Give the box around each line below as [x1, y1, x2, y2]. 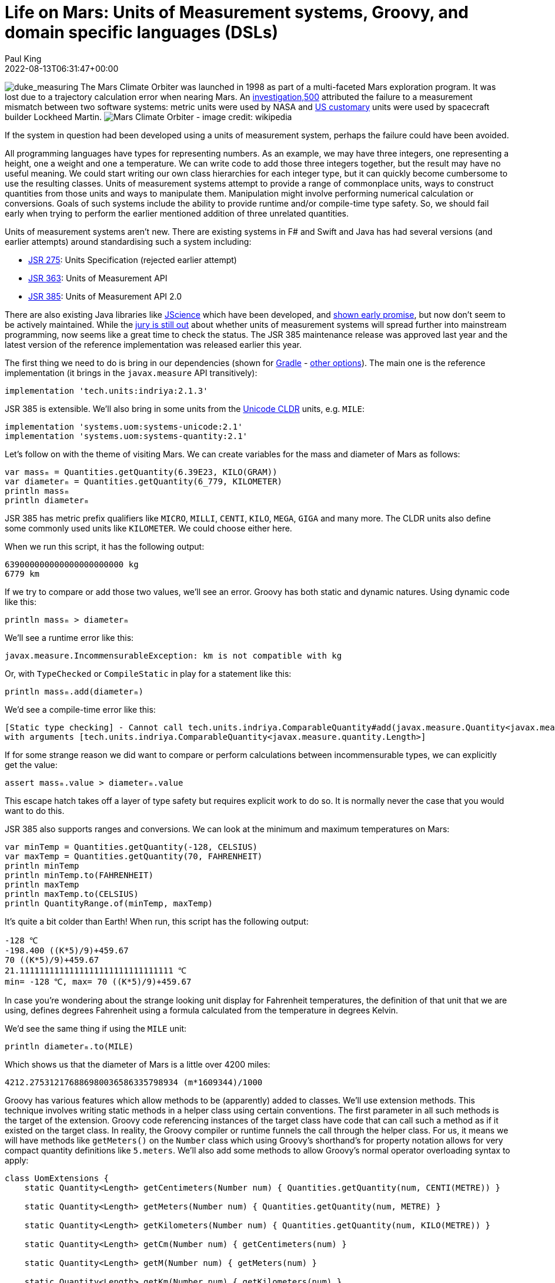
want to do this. [5, 805, 65, 816]
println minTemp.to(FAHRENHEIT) [5, 870, 153, 880]
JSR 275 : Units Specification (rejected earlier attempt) [28, 254, 237, 265]
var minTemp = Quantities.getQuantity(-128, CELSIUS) [5, 842, 258, 852]
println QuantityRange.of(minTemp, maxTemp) [5, 898, 213, 908]
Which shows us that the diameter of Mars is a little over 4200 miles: [5, 1059, 270, 1069]
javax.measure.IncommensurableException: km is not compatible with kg [5, 650, 342, 660]
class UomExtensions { [5, 1173, 109, 1183]
